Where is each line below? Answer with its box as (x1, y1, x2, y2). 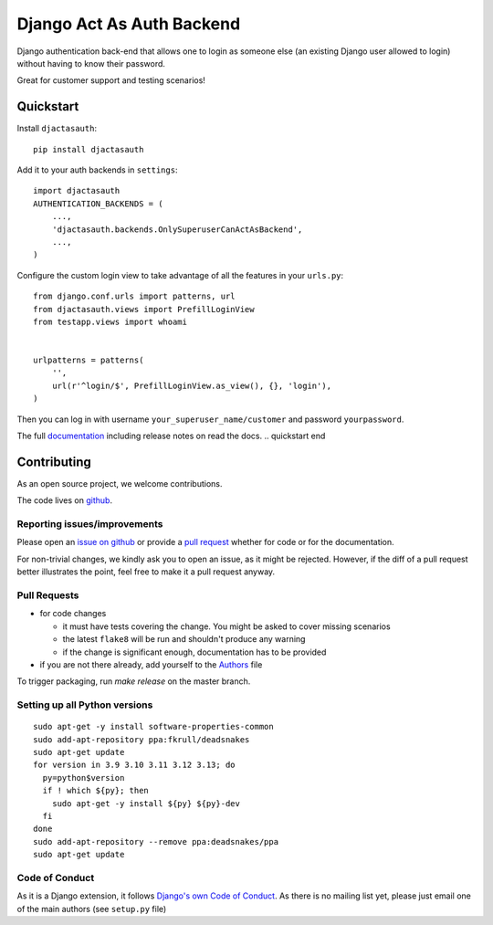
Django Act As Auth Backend (16, 14, 241, 34)
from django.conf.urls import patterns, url (33, 291, 236, 301)
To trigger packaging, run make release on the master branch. (16, 676, 251, 687)
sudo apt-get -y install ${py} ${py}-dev (51, 798, 241, 808)
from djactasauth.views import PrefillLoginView (33, 304, 255, 314)
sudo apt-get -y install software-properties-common (33, 721, 274, 732)
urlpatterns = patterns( (33, 355, 144, 365)
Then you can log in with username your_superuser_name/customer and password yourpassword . (16, 414, 404, 425)
